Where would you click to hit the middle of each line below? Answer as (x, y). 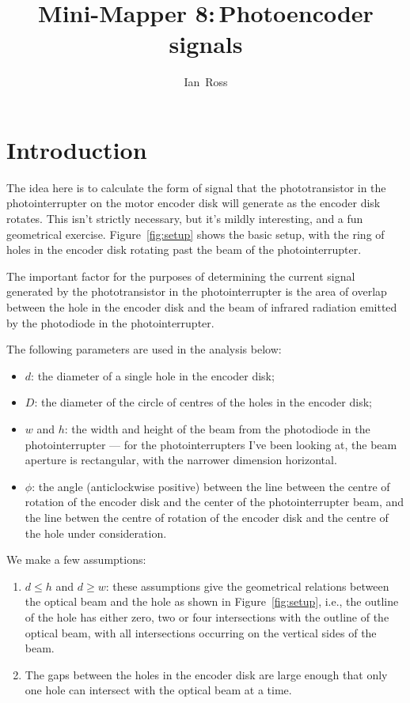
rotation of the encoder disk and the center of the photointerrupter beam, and (214, 502)
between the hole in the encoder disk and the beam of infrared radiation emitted (202, 307)
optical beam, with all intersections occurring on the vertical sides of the (201, 632)
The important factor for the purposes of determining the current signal (181, 276)
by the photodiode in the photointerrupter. (110, 322)
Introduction (77, 149)
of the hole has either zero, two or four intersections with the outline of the (207, 616)
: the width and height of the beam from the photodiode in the (217, 428)
